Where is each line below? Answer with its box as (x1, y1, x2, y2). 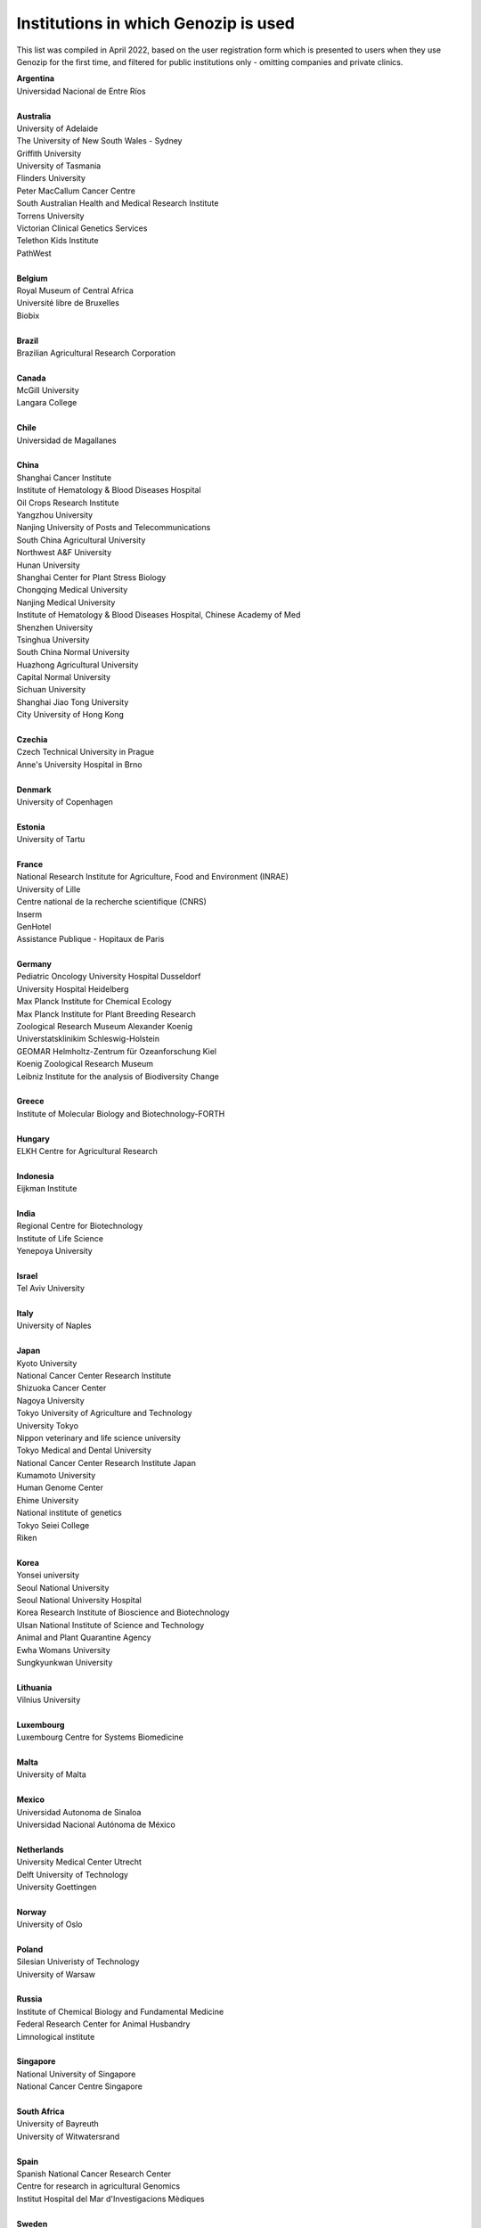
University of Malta (16, 1769, 86, 1780)
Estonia (16, 821, 45, 832)
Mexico (16, 1794, 45, 1805)
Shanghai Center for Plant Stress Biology (16, 571, 167, 583)
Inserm (16, 909, 43, 920)
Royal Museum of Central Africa (16, 285, 134, 296)
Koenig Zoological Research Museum (16, 1059, 154, 1069)
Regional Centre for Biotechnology (16, 1221, 143, 1232)
